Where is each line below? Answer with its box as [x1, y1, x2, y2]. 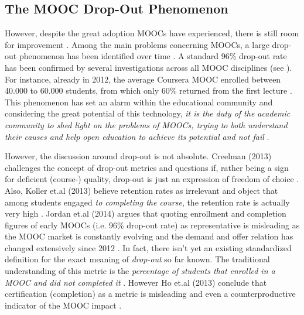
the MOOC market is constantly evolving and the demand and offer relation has [5, 230, 293, 242]
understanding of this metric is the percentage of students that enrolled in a [5, 265, 275, 277]
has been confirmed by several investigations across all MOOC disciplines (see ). [5, 61, 292, 73]
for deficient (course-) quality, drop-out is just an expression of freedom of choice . [5, 173, 299, 185]
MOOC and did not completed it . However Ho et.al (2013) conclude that [5, 276, 267, 288]
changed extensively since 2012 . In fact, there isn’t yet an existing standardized [5, 241, 292, 254]
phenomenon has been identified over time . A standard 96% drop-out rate [19, 50, 287, 62]
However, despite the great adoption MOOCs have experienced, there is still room [5, 27, 299, 39]
